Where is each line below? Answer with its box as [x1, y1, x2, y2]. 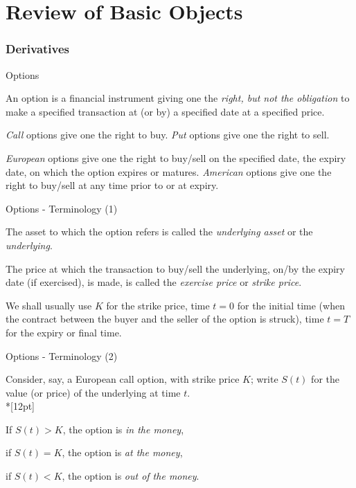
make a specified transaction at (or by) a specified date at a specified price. [6, 104, 325, 118]
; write [250, 372, 278, 386]
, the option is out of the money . [62, 469, 199, 483]
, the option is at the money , [62, 445, 183, 460]
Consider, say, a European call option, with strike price [6, 372, 240, 386]
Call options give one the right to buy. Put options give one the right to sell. [6, 127, 330, 142]
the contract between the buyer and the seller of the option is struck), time [6, 311, 324, 326]
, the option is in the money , [62, 422, 184, 436]
